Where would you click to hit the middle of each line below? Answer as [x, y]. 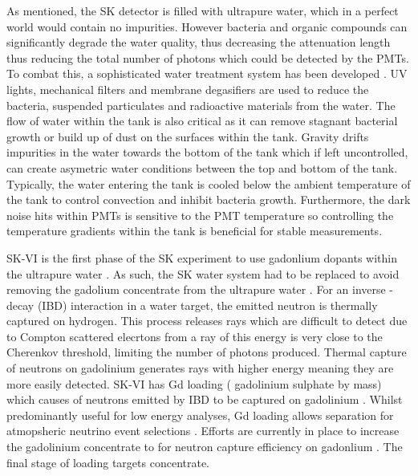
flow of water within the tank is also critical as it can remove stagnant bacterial [202, 121]
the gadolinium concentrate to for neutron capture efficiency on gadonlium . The [205, 447]
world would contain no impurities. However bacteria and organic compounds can [207, 26]
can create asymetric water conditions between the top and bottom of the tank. [202, 167]
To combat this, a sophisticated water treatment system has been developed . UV [207, 73]
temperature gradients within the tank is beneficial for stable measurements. [195, 231]
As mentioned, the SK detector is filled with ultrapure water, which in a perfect [203, 10]
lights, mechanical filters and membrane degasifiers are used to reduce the [188, 89]
